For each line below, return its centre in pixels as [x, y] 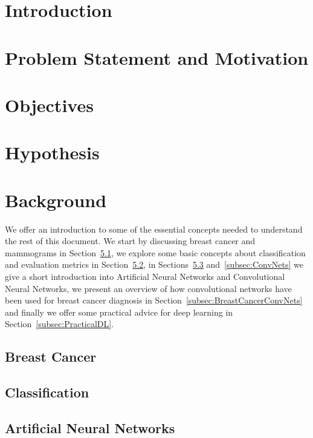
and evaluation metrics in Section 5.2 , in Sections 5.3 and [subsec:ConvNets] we [154, 264]
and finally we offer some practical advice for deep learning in [119, 312]
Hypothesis [52, 152]
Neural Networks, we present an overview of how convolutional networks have [148, 288]
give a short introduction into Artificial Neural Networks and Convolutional [145, 276]
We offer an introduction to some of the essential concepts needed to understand [154, 229]
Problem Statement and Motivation [157, 57]
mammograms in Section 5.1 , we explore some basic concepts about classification [155, 252]
